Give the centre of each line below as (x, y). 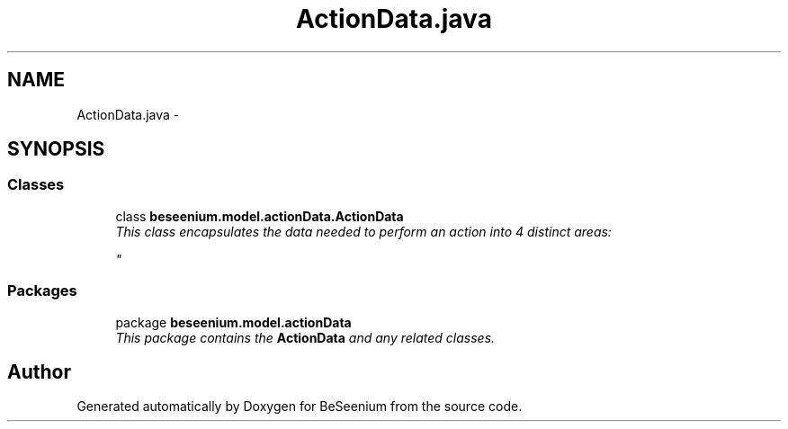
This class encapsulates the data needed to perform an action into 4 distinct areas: (363, 231)
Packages (42, 291)
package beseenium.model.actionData (233, 322)
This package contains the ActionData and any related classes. (305, 337)
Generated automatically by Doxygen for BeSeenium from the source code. (300, 407)
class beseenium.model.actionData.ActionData (260, 216)
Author (39, 371)
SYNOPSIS (56, 149)
